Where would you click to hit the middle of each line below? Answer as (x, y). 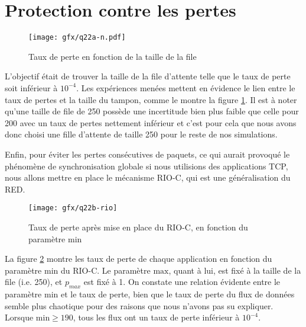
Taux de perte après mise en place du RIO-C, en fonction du (138, 227)
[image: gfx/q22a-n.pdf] (77, 38)
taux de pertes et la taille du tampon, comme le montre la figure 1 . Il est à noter (151, 99)
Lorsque (19, 317)
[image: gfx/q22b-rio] (73, 208)
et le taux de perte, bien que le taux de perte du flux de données (178, 294)
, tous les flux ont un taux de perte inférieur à (156, 317)
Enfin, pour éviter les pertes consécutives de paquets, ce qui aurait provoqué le (147, 154)
